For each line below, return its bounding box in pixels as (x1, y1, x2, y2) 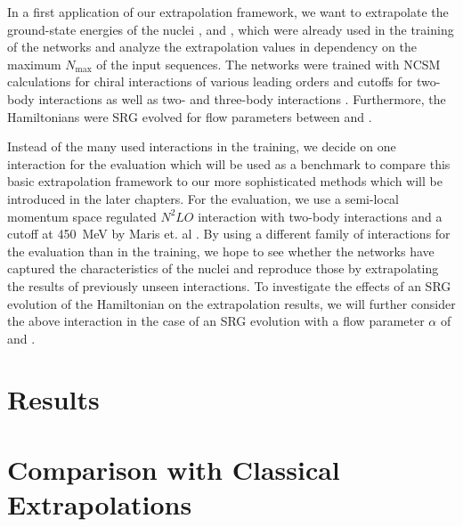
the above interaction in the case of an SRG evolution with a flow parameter (7, 312, 425, 330)
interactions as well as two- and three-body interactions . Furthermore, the (38, 89, 446, 108)
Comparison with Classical (7, 450, 340, 487)
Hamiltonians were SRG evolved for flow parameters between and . (7, 107, 372, 126)
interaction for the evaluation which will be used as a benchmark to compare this (7, 154, 451, 173)
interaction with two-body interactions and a (198, 207, 443, 225)
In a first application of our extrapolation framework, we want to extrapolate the (7, 3, 449, 20)
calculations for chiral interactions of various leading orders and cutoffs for (7, 72, 413, 91)
